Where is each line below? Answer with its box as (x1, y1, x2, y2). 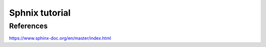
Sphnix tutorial (9, 7, 71, 18)
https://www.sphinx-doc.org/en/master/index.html (9, 35, 111, 41)
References (9, 22, 48, 30)
